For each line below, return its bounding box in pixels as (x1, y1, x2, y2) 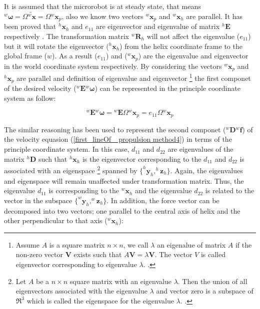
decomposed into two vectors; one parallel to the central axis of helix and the (4, 205, 240, 216)
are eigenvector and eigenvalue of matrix (95, 21, 220, 31)
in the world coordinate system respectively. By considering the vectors (4, 60, 222, 71)
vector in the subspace (4, 195, 72, 205)
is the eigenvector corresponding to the (82, 153, 201, 164)
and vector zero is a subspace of (156, 286, 253, 296)
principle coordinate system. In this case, (4, 144, 129, 154)
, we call (123, 239, 148, 250)
